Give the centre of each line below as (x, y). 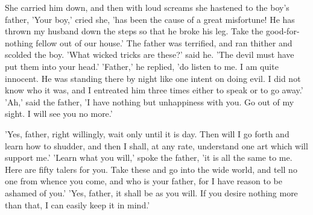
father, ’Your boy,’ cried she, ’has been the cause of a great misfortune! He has (150, 19)
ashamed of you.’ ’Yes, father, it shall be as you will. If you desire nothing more (151, 192)
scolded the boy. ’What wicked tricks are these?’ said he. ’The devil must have (150, 55)
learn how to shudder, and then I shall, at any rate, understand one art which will (156, 145)
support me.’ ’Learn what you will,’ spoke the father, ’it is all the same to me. (149, 157)
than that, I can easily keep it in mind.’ (77, 204)
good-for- (283, 31)
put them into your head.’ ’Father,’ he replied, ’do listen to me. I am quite (142, 66)
